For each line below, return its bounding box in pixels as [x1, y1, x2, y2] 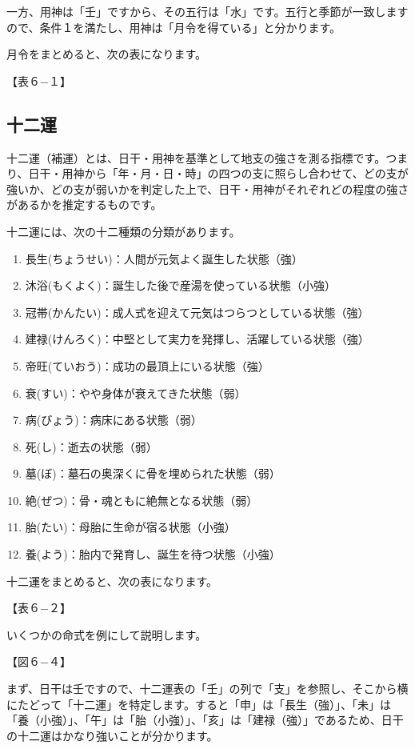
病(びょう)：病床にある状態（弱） [25, 411, 202, 428]
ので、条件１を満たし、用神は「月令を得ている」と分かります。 [6, 18, 341, 35]
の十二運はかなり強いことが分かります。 [6, 727, 218, 743]
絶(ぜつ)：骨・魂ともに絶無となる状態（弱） [25, 491, 258, 508]
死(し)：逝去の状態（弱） [25, 438, 158, 455]
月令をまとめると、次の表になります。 [6, 46, 207, 62]
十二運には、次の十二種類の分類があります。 [6, 222, 241, 239]
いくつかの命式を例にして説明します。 [6, 626, 207, 643]
